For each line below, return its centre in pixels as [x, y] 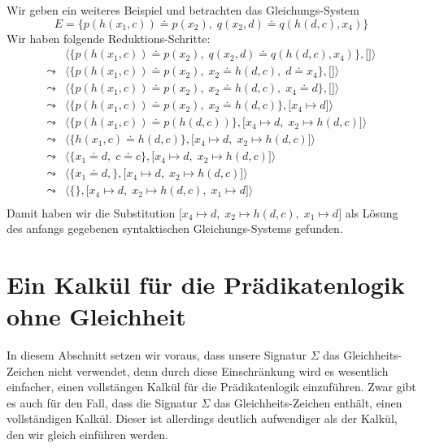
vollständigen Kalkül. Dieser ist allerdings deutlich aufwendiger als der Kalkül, [202, 418]
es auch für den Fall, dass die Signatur [102, 402]
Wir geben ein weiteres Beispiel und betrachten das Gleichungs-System [183, 10]
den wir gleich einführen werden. [87, 434]
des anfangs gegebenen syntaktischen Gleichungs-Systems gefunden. [175, 228]
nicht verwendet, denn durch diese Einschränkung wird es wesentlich [218, 370]
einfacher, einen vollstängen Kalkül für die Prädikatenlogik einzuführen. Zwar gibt [211, 387]
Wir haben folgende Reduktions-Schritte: [109, 38]
